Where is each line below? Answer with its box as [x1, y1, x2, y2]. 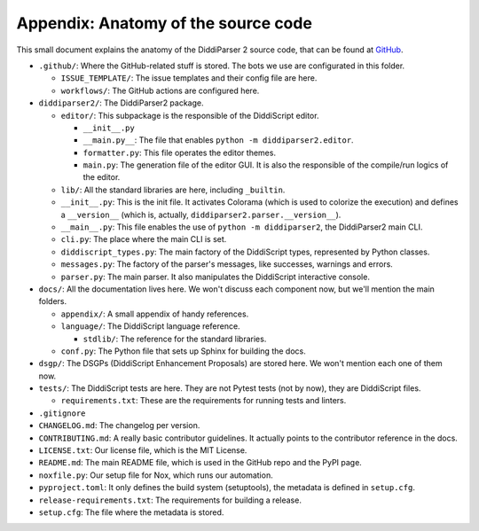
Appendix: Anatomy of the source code [16, 13, 312, 33]
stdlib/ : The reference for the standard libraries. [82, 333, 267, 344]
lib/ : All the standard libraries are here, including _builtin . [60, 184, 286, 195]
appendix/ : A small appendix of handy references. [60, 308, 249, 319]
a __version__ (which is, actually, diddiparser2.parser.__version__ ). [60, 209, 342, 220]
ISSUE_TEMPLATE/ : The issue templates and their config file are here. [60, 73, 318, 83]
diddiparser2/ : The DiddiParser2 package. [38, 98, 204, 108]
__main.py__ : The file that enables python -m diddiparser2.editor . [82, 135, 354, 145]
